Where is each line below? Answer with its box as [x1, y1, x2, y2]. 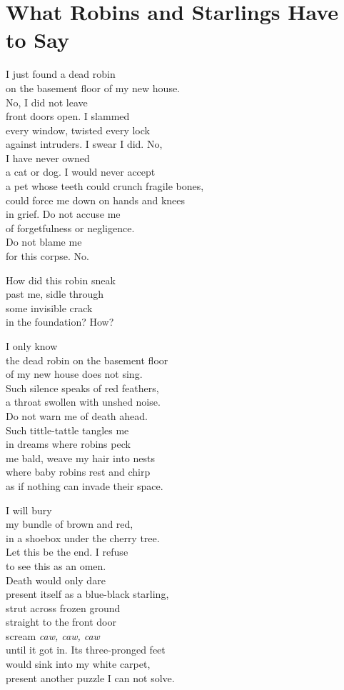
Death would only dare [6, 572, 106, 587]
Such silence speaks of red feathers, [6, 380, 159, 395]
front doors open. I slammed [6, 109, 130, 124]
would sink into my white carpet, [6, 656, 151, 671]
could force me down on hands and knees [6, 192, 186, 207]
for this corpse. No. [6, 249, 89, 264]
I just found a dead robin [6, 66, 116, 81]
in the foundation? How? [6, 314, 114, 329]
